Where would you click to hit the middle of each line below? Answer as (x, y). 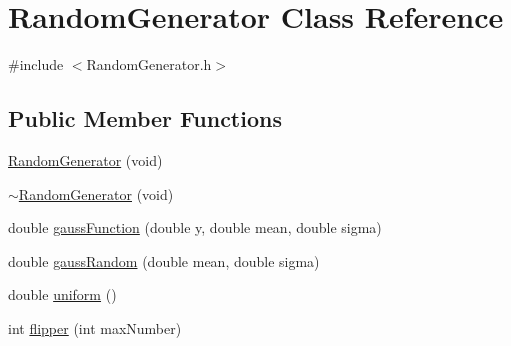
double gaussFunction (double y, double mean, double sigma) (195, 227)
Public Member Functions (145, 118)
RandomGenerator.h (149, 64)
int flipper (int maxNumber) (95, 327)
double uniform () (62, 294)
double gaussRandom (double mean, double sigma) (164, 260)
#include (36, 64)
